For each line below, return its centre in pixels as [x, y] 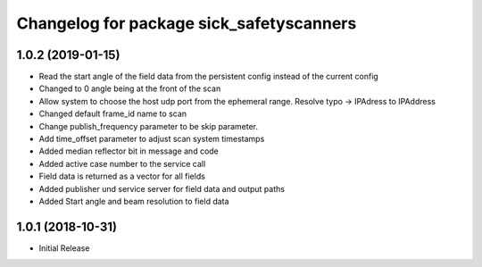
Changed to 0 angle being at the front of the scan [130, 88]
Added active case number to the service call [122, 163]
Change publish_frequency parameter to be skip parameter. [149, 126]
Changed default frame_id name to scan [113, 114]
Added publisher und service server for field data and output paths [162, 188]
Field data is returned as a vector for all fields [122, 176]
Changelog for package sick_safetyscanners [187, 23]
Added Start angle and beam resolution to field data [134, 201]
